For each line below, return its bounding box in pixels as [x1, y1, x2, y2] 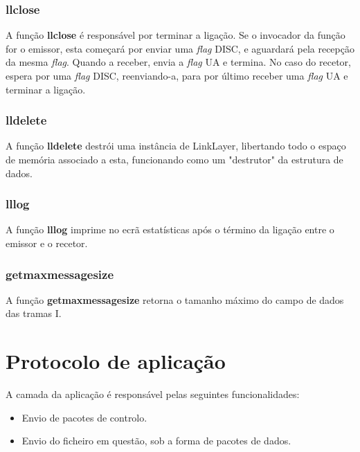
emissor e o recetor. [6, 236, 88, 250]
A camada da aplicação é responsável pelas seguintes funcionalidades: [6, 387, 300, 401]
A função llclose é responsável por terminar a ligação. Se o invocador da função [6, 28, 345, 42]
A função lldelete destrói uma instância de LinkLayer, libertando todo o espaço [6, 138, 346, 153]
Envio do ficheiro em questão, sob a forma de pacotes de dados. [21, 433, 291, 448]
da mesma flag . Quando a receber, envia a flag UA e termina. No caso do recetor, [6, 55, 351, 69]
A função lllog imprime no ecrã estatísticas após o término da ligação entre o [6, 222, 334, 237]
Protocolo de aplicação [6, 347, 226, 375]
